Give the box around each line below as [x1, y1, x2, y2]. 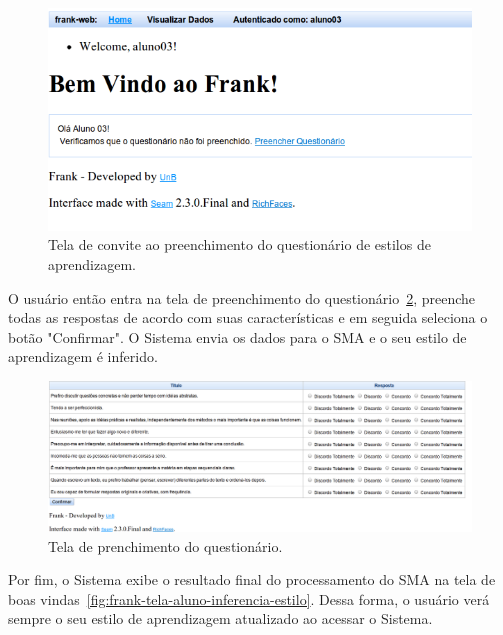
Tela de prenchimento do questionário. [48, 535, 283, 556]
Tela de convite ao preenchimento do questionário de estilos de [48, 234, 431, 255]
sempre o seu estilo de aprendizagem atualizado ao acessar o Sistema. [8, 608, 433, 629]
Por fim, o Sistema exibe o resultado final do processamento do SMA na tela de [8, 569, 496, 590]
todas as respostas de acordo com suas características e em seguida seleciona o [8, 307, 488, 328]
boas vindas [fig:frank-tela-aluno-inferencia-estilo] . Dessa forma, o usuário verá [8, 588, 490, 609]
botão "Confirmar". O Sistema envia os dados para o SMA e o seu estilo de [8, 326, 467, 347]
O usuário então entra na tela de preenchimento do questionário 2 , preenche [8, 287, 476, 308]
